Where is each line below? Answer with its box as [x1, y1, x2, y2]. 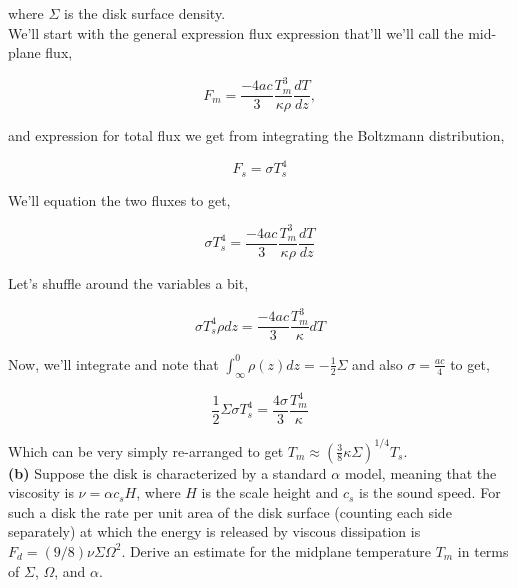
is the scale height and [201, 482, 339, 503]
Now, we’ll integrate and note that [8, 353, 219, 374]
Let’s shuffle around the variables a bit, [8, 273, 249, 294]
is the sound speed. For [359, 482, 501, 503]
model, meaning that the [344, 462, 497, 483]
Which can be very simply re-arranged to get [8, 440, 284, 461]
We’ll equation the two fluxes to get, [8, 189, 231, 210]
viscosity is [8, 482, 74, 503]
